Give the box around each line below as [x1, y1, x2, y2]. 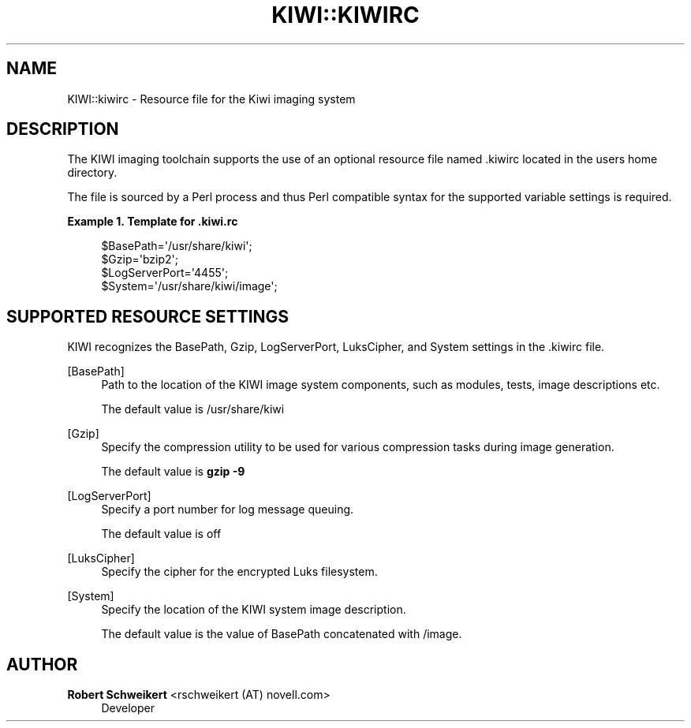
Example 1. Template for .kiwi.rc [67, 215, 238, 229]
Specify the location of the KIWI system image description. [101, 603, 406, 617]
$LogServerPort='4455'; [101, 266, 229, 280]
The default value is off [101, 527, 222, 541]
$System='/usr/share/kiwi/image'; [101, 279, 278, 293]
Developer [101, 701, 155, 715]
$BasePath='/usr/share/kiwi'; [101, 239, 252, 253]
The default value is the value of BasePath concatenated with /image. [101, 627, 462, 641]
